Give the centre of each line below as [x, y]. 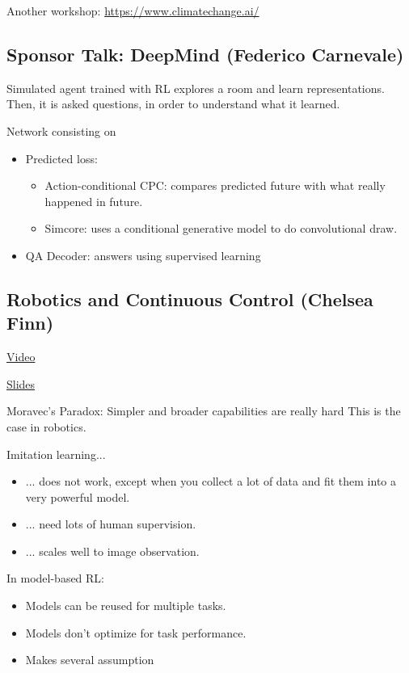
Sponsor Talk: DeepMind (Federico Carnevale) [205, 54]
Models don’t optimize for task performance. [136, 632]
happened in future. [94, 201]
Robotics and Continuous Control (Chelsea [190, 299]
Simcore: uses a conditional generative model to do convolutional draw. [221, 228]
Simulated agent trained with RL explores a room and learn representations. [196, 88]
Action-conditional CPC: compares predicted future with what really [215, 185]
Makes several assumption [90, 660]
